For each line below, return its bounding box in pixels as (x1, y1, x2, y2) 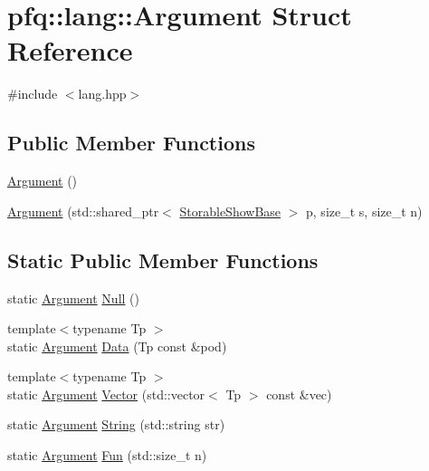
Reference (7, 32, 133, 69)
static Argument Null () (7, 288, 139, 307)
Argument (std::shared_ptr (7, 201, 159, 220)
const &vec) (266, 384, 332, 403)
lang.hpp (78, 84, 127, 103)
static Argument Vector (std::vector (7, 384, 205, 403)
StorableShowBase (179, 201, 281, 220)
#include (7, 84, 58, 103)
